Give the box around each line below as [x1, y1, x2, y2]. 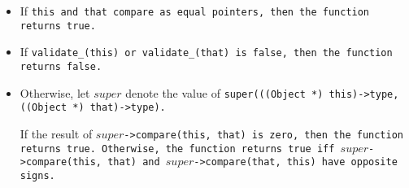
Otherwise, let [20, 84, 90, 101]
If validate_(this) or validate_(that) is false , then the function [20, 43, 393, 60]
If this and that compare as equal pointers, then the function [20, 2, 370, 19]
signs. [20, 169, 55, 181]
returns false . [20, 60, 102, 72]
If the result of [20, 125, 93, 142]
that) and [107, 156, 160, 168]
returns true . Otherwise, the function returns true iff [20, 142, 335, 155]
